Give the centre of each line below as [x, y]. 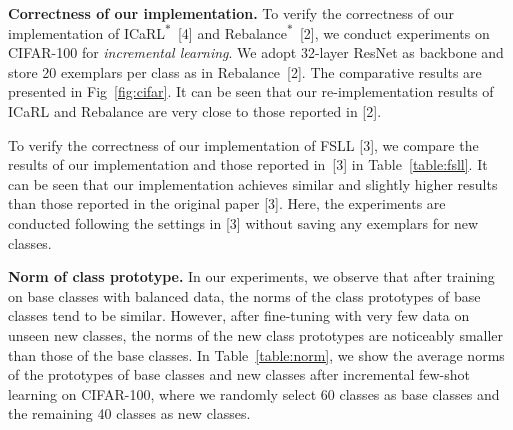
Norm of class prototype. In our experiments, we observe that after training [251, 276]
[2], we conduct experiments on [394, 32]
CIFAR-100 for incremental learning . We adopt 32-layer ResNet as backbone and [256, 52]
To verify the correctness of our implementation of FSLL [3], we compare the [243, 144]
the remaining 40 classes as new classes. [129, 413]
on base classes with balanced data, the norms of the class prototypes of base [244, 295]
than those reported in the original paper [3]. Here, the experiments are [227, 203]
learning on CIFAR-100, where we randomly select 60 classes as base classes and [254, 393]
